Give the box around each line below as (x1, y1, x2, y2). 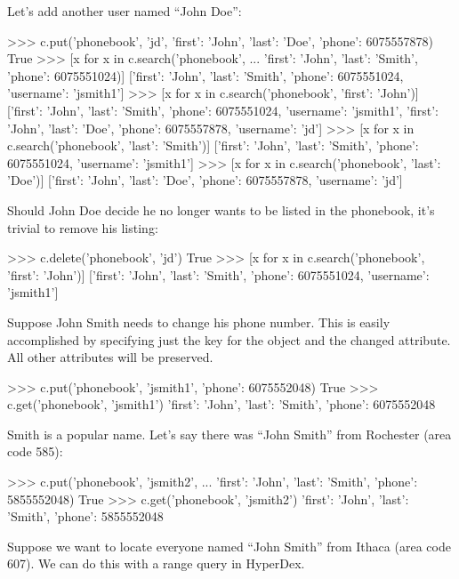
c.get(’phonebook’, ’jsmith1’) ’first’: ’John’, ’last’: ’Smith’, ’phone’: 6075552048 (7, 395, 436, 414)
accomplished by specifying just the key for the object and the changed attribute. (7, 330, 451, 349)
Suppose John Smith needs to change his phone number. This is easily (7, 312, 391, 331)
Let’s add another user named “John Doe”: (7, 2, 242, 20)
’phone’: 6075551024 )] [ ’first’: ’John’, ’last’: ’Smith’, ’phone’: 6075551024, (7, 66, 404, 84)
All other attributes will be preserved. (7, 348, 213, 366)
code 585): (7, 442, 63, 461)
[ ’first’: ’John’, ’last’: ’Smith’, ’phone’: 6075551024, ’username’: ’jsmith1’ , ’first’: (7, 101, 439, 119)
